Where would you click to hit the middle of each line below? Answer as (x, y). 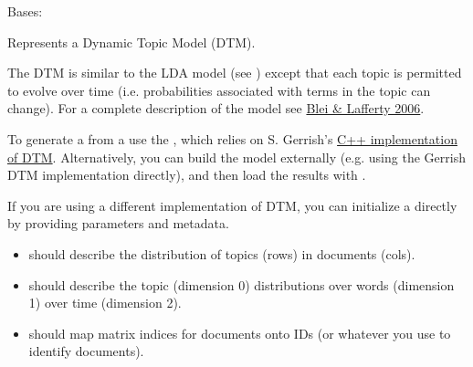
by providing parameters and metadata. (118, 223)
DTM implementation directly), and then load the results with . (187, 175)
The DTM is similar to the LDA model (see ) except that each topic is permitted (235, 73)
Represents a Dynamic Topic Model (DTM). (131, 42)
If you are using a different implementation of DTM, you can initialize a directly (232, 205)
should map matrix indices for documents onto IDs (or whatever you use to (240, 333)
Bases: (25, 11)
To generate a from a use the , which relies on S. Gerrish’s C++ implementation (232, 138)
